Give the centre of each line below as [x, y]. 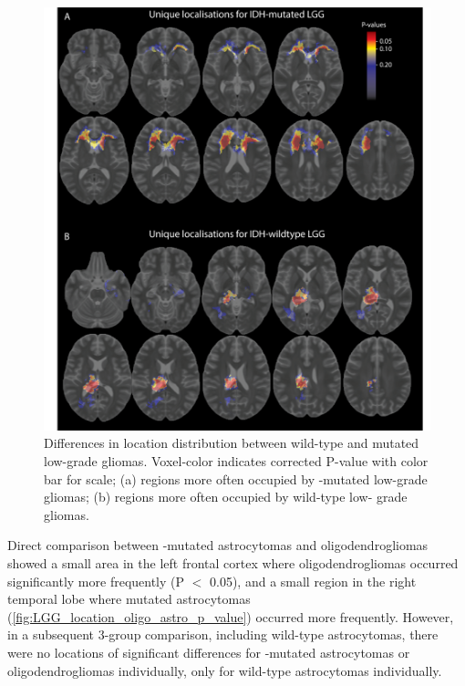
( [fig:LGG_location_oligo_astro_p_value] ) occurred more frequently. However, [231, 616]
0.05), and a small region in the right [313, 581]
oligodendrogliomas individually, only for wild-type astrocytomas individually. [225, 670]
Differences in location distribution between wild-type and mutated [232, 443]
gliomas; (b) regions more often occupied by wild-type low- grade [226, 497]
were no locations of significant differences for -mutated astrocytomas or [209, 652]
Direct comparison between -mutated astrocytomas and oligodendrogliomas [218, 545]
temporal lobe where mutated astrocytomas [129, 599]
